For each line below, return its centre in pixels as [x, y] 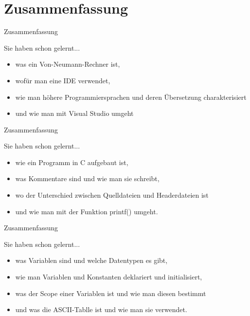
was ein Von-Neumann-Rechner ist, [68, 64]
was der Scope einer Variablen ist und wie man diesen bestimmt [111, 293]
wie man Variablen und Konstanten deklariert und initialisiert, [109, 277]
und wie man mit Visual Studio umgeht [74, 113]
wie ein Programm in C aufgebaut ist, [72, 162]
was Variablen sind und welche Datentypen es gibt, [91, 260]
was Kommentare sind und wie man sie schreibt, [87, 178]
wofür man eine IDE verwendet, [63, 80]
